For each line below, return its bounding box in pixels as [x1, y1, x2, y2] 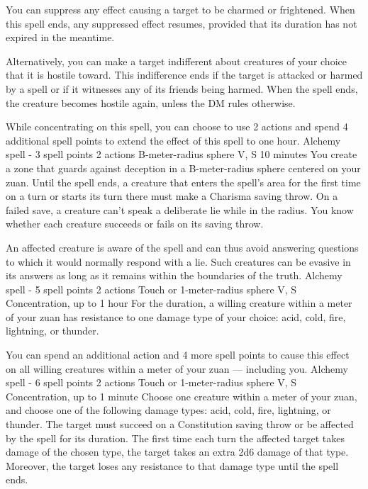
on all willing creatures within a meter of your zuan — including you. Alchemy [6, 361, 348, 376]
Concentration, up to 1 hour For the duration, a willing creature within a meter [6, 296, 352, 310]
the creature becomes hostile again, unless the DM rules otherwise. [6, 95, 296, 110]
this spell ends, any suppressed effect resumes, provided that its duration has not [6, 16, 357, 30]
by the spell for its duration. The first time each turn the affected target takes [6, 430, 345, 445]
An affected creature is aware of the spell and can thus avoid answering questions [6, 240, 359, 254]
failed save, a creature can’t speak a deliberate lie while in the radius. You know [6, 202, 354, 217]
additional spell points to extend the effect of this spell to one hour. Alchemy [6, 133, 341, 147]
